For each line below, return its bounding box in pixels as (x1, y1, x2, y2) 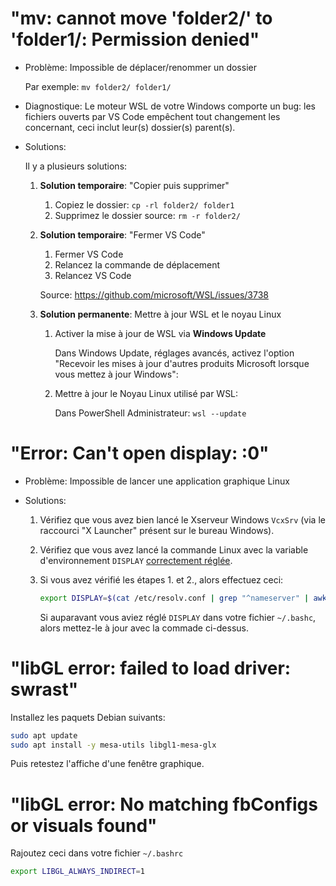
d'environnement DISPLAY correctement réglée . (39, 554, 233, 566)
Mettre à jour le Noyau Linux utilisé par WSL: (54, 387, 239, 399)
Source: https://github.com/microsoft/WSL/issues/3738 (39, 288, 269, 301)
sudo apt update (10, 730, 78, 741)
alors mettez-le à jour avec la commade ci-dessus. (39, 622, 250, 634)
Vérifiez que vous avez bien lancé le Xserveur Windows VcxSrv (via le (39, 513, 326, 526)
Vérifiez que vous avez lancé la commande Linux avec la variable (39, 543, 309, 556)
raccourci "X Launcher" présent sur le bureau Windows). (39, 524, 275, 536)
